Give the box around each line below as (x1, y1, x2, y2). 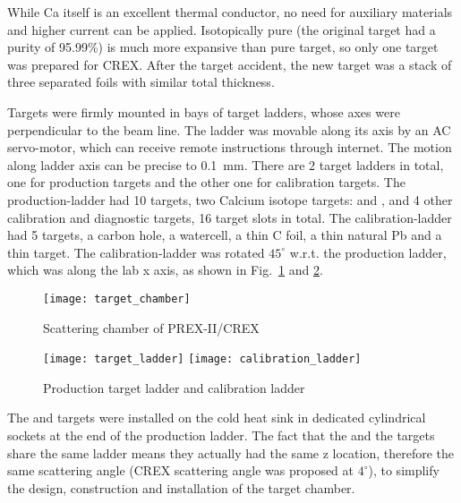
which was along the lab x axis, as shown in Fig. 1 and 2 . (7, 260, 323, 279)
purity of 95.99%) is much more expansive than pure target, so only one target (7, 38, 439, 56)
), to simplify (368, 461, 440, 480)
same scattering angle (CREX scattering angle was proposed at (7, 461, 354, 480)
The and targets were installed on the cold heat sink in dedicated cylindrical (7, 408, 426, 427)
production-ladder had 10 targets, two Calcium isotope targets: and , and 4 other (7, 190, 453, 209)
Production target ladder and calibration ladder (43, 378, 305, 396)
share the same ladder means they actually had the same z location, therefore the (7, 443, 454, 462)
